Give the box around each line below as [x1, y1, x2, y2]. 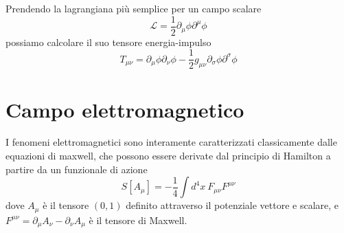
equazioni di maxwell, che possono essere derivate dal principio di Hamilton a [5, 148, 331, 163]
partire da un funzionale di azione [5, 162, 148, 176]
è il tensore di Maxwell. [89, 212, 187, 227]
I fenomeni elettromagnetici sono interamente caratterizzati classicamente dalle [5, 135, 337, 149]
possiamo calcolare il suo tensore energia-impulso [5, 34, 211, 49]
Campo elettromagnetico [5, 95, 244, 123]
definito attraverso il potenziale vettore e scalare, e [126, 198, 339, 212]
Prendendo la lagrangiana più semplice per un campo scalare [5, 1, 262, 15]
